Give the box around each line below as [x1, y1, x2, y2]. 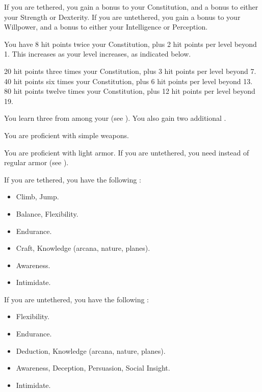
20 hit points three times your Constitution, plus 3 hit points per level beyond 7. [4, 65, 256, 76]
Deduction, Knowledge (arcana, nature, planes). [16, 345, 166, 356]
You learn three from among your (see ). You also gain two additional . [4, 113, 226, 123]
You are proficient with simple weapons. [4, 129, 129, 140]
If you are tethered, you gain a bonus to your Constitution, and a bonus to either [4, 2, 258, 12]
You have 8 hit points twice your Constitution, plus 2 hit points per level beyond [4, 38, 257, 49]
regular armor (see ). [4, 157, 69, 168]
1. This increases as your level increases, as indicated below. [4, 48, 191, 59]
